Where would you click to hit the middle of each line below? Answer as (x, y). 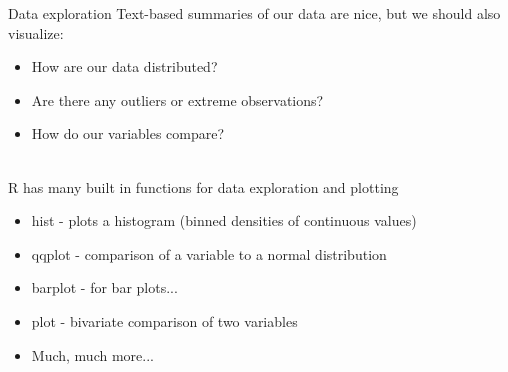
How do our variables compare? (128, 133)
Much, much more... (92, 354)
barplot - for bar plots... (104, 287)
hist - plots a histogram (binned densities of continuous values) (224, 220)
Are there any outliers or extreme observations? (177, 99)
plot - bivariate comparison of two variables (164, 320)
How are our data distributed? (124, 66)
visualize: (36, 32)
